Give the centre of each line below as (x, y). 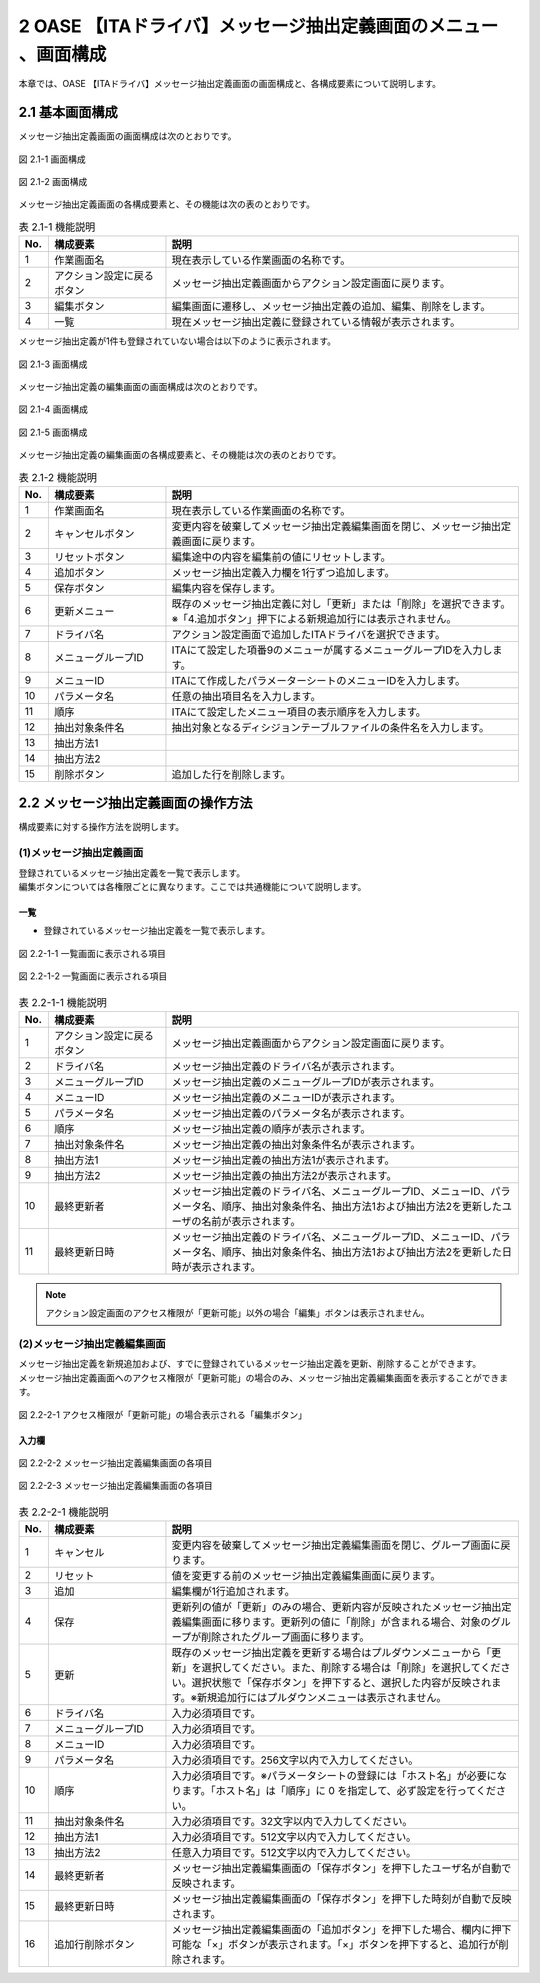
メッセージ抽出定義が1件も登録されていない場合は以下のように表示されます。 (177, 341)
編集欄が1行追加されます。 (233, 1592)
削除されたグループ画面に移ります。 (285, 1637)
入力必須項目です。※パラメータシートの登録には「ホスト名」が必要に (334, 1776)
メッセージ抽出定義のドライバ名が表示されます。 (286, 1066)
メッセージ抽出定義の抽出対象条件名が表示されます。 (296, 1144)
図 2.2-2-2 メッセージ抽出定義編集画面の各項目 (115, 1462)
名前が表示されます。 (251, 1221)
